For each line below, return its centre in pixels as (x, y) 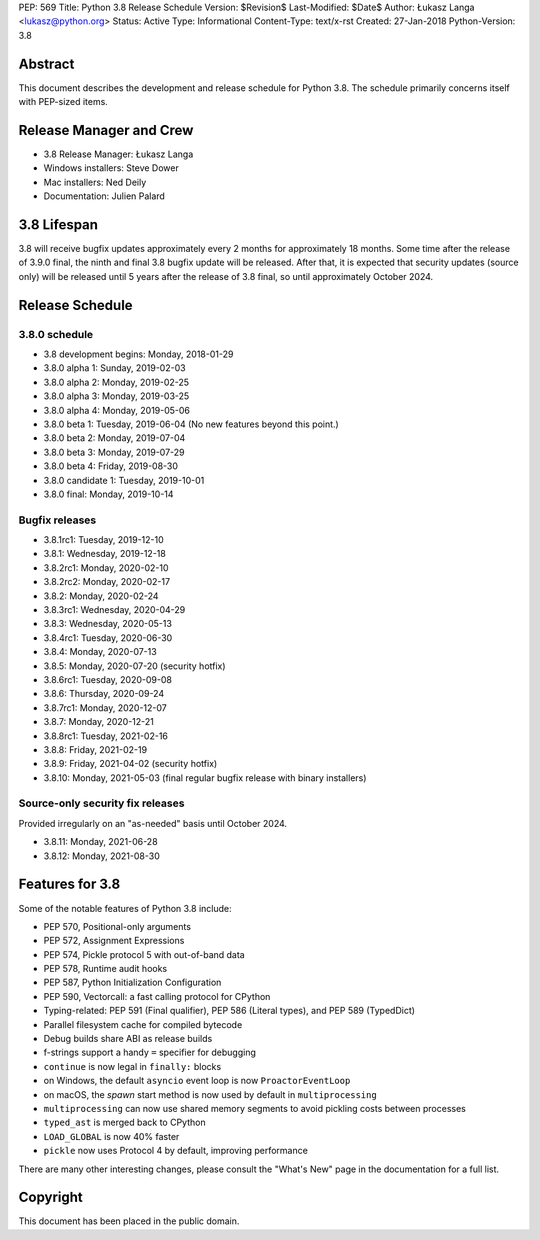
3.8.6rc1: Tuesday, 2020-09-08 (107, 679)
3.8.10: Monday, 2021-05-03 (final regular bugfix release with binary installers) (205, 777)
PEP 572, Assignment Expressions (114, 941)
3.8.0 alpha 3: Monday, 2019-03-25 (116, 396)
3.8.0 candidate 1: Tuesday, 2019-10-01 (124, 480)
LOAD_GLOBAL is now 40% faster (111, 1136)
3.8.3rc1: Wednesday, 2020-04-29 (114, 609)
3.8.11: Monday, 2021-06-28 (101, 842)
